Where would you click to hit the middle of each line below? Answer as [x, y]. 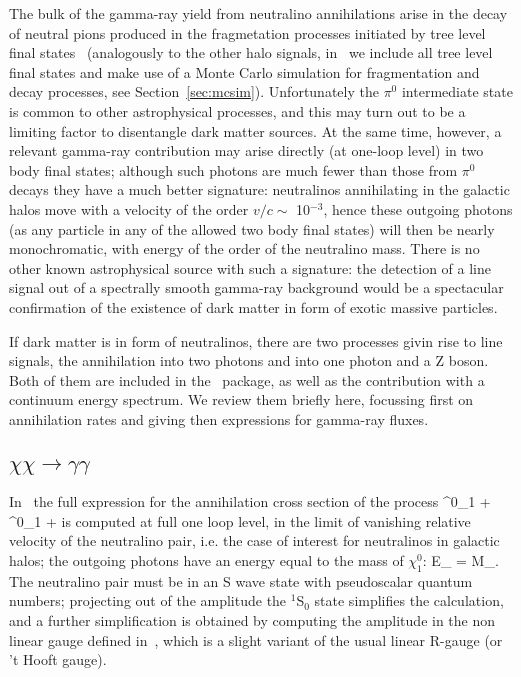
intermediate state [457, 91]
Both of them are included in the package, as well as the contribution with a [247, 379]
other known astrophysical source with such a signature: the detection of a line [250, 267]
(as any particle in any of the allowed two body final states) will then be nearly [252, 228]
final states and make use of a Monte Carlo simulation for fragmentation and [244, 71]
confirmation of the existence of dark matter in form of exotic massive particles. [253, 306]
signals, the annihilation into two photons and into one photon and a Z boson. [249, 360]
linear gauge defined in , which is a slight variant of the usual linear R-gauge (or [256, 639]
